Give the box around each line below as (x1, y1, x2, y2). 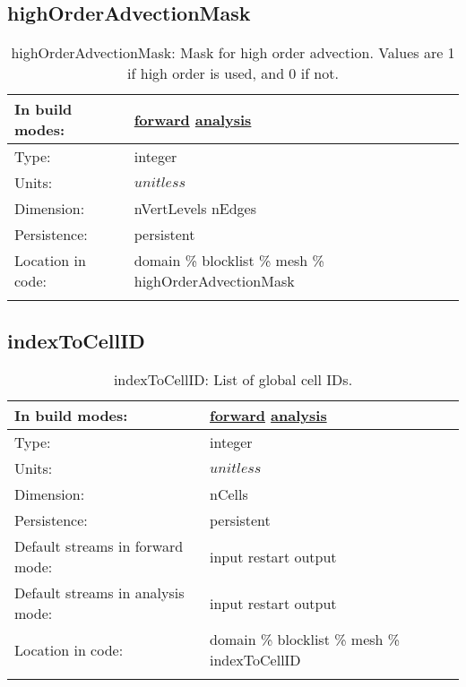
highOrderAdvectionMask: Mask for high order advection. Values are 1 (11, 42, 455, 64)
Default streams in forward (14, 536, 184, 557)
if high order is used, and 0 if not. (127, 63, 339, 84)
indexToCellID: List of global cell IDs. (113, 369, 353, 391)
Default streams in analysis (14, 582, 185, 604)
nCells (210, 484, 248, 505)
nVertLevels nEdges (134, 198, 256, 219)
